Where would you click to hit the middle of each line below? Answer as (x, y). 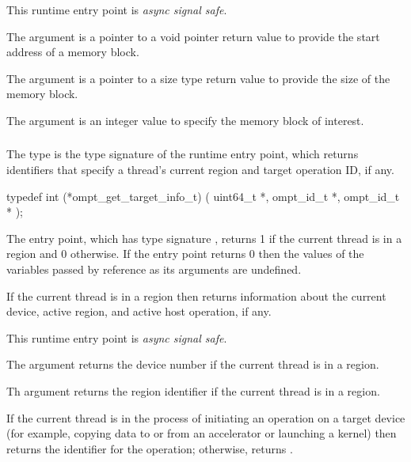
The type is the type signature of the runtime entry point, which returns (183, 154)
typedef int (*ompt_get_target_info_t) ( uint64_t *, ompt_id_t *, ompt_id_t (203, 196)
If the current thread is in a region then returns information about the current (196, 295)
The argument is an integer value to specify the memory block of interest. (185, 120)
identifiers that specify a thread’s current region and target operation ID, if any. (200, 170)
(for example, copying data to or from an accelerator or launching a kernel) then (202, 433)
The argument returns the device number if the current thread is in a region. (193, 364)
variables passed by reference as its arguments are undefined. (154, 269)
